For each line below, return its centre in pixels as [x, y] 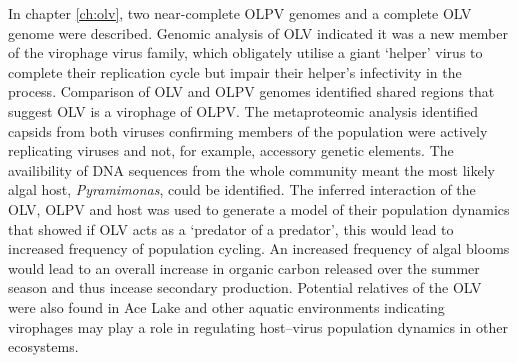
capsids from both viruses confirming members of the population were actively [248, 130]
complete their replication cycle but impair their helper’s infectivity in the [235, 71]
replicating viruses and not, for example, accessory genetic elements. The [231, 150]
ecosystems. [43, 346]
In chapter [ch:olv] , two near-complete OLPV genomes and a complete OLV [240, 13]
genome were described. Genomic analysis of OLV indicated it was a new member [258, 32]
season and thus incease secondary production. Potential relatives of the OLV [245, 287]
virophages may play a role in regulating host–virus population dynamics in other [258, 326]
